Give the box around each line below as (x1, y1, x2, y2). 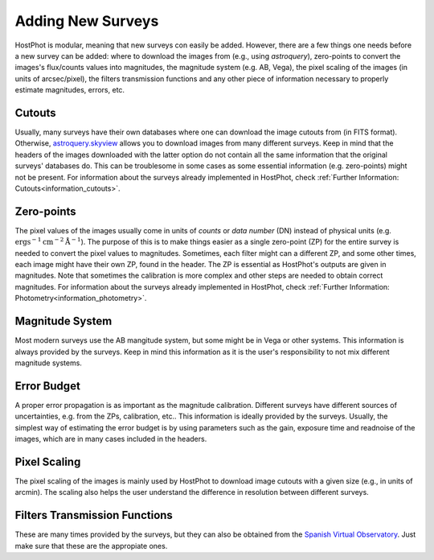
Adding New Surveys (14, 12, 159, 30)
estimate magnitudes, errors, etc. (14, 85, 125, 95)
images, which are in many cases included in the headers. (14, 434, 207, 443)
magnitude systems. (14, 358, 82, 368)
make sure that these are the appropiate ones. (14, 541, 168, 550)
